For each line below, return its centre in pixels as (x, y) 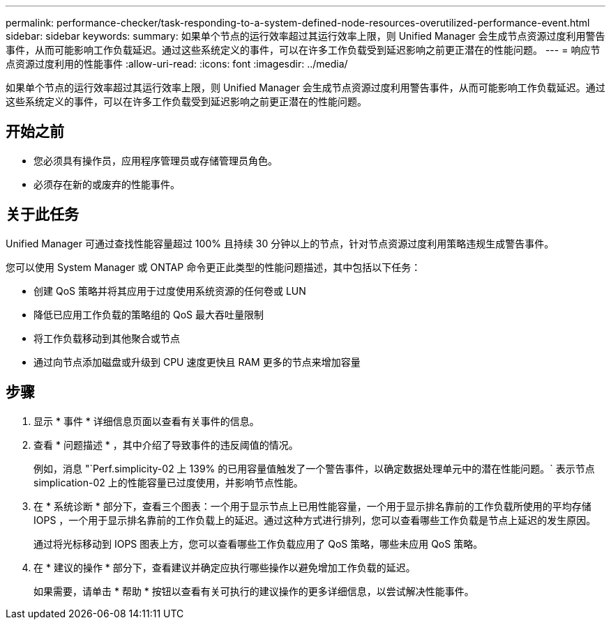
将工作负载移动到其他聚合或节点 (107, 338)
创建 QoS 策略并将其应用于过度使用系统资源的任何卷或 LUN (170, 291)
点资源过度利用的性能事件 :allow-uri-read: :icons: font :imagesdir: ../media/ (177, 64)
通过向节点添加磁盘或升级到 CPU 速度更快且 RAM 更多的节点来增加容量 (197, 362)
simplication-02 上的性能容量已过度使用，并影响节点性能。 (168, 482)
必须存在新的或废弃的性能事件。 (107, 184)
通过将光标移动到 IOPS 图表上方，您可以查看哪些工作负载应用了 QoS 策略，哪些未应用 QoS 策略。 (258, 543)
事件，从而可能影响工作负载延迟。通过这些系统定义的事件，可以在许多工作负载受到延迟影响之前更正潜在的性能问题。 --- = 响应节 (303, 50)
